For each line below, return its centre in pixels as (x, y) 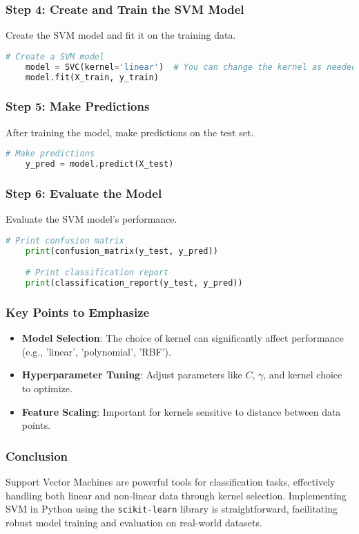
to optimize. (47, 388)
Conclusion (37, 455)
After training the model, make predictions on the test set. (130, 132)
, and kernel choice (303, 375)
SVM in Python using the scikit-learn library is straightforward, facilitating (172, 509)
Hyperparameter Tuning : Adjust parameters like (132, 375)
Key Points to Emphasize (78, 312)
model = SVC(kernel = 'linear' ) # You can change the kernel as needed (191, 67)
